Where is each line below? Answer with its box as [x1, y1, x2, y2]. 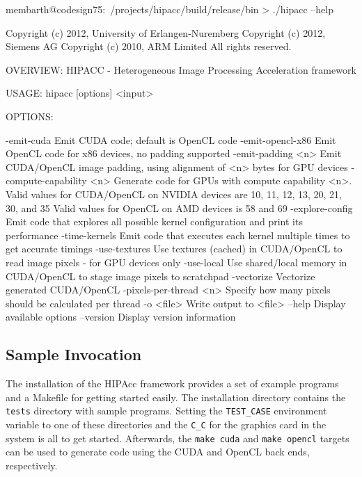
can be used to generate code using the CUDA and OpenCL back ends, [6, 444, 310, 459]
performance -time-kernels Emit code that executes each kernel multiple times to [6, 227, 350, 242]
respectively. [6, 458, 58, 472]
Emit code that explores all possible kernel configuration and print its [6, 214, 303, 229]
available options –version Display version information [6, 309, 236, 324]
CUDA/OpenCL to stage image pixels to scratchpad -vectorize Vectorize [6, 268, 315, 283]
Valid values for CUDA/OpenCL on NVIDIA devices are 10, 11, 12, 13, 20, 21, [6, 186, 343, 201]
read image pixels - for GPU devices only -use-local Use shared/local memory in [6, 254, 347, 269]
